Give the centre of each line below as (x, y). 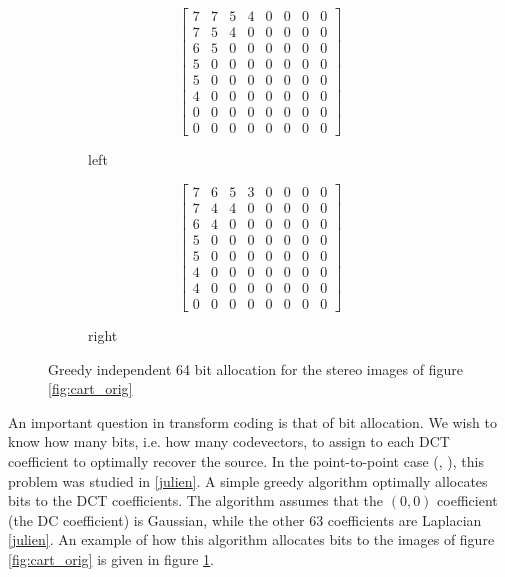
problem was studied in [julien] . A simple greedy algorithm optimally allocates (248, 480)
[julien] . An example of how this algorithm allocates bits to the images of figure (251, 539)
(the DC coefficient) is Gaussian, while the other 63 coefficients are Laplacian (245, 519)
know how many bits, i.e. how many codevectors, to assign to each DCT (229, 441)
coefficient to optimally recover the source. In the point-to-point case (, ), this (246, 461)
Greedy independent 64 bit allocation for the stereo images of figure (255, 368)
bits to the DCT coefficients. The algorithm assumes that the (196, 500)
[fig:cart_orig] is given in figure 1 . (111, 559)
